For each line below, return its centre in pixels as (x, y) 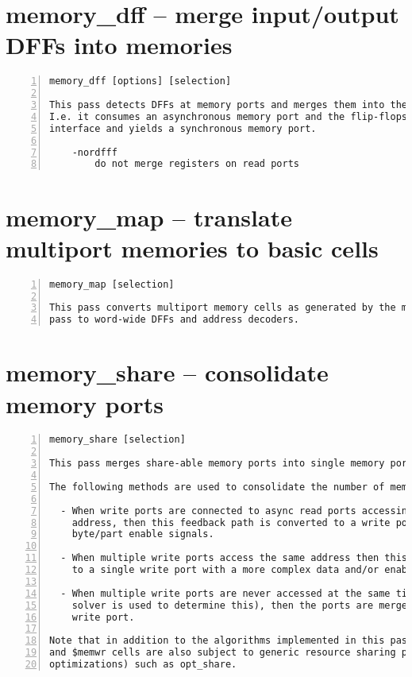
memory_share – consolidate (167, 372)
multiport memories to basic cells (192, 248)
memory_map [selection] (112, 284)
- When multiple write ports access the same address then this (234, 558)
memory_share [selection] (117, 440)
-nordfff (94, 152)
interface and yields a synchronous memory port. (183, 128)
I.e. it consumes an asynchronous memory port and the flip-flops (229, 116)
